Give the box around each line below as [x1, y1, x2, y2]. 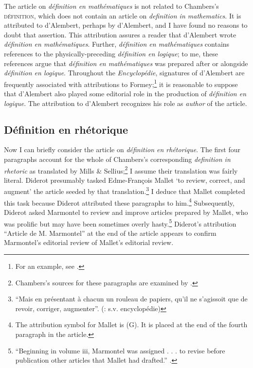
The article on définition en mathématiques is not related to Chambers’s [4, 1, 219, 11]
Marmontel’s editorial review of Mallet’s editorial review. [4, 237, 174, 247]
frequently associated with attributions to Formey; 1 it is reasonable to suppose [4, 77, 238, 89]
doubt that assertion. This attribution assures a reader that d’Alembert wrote [4, 29, 236, 39]
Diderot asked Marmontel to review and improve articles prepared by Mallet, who [4, 207, 248, 217]
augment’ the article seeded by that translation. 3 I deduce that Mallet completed [4, 185, 245, 196]
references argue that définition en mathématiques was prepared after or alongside [4, 58, 248, 68]
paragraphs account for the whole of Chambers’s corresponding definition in [4, 154, 231, 164]
